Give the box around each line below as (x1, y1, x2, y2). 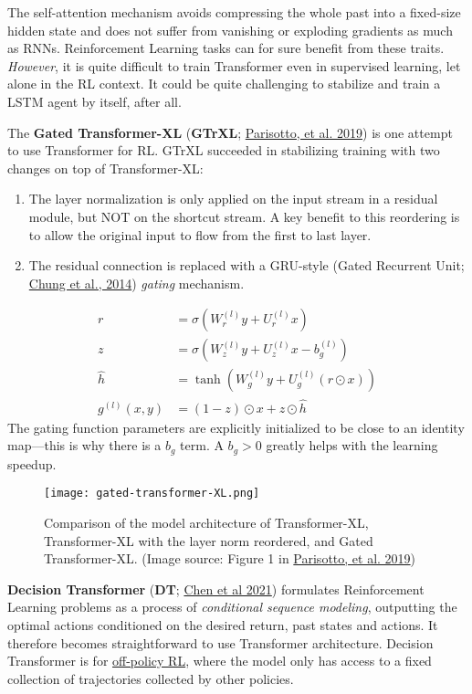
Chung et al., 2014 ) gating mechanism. (28, 273, 245, 292)
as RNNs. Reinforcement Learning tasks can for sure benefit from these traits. (7, 38, 445, 58)
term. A (180, 436, 224, 455)
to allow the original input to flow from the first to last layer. (28, 225, 372, 244)
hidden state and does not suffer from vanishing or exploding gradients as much (7, 20, 453, 39)
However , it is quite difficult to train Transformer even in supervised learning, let (7, 56, 461, 75)
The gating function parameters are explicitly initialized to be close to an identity (7, 417, 465, 436)
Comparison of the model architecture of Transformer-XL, (44, 512, 369, 531)
